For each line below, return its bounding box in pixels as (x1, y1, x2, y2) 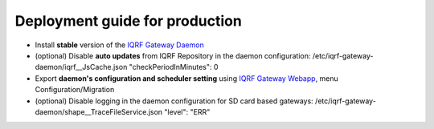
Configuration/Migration (35, 85, 115, 95)
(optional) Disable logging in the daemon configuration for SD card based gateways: (35, 96, 313, 106)
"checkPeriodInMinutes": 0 (129, 62, 219, 72)
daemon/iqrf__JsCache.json (35, 62, 128, 72)
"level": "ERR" (164, 107, 211, 116)
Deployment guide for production (14, 12, 243, 30)
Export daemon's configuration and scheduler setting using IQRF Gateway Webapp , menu (35, 73, 339, 83)
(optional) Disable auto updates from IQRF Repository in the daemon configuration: (35, 50, 311, 60)
